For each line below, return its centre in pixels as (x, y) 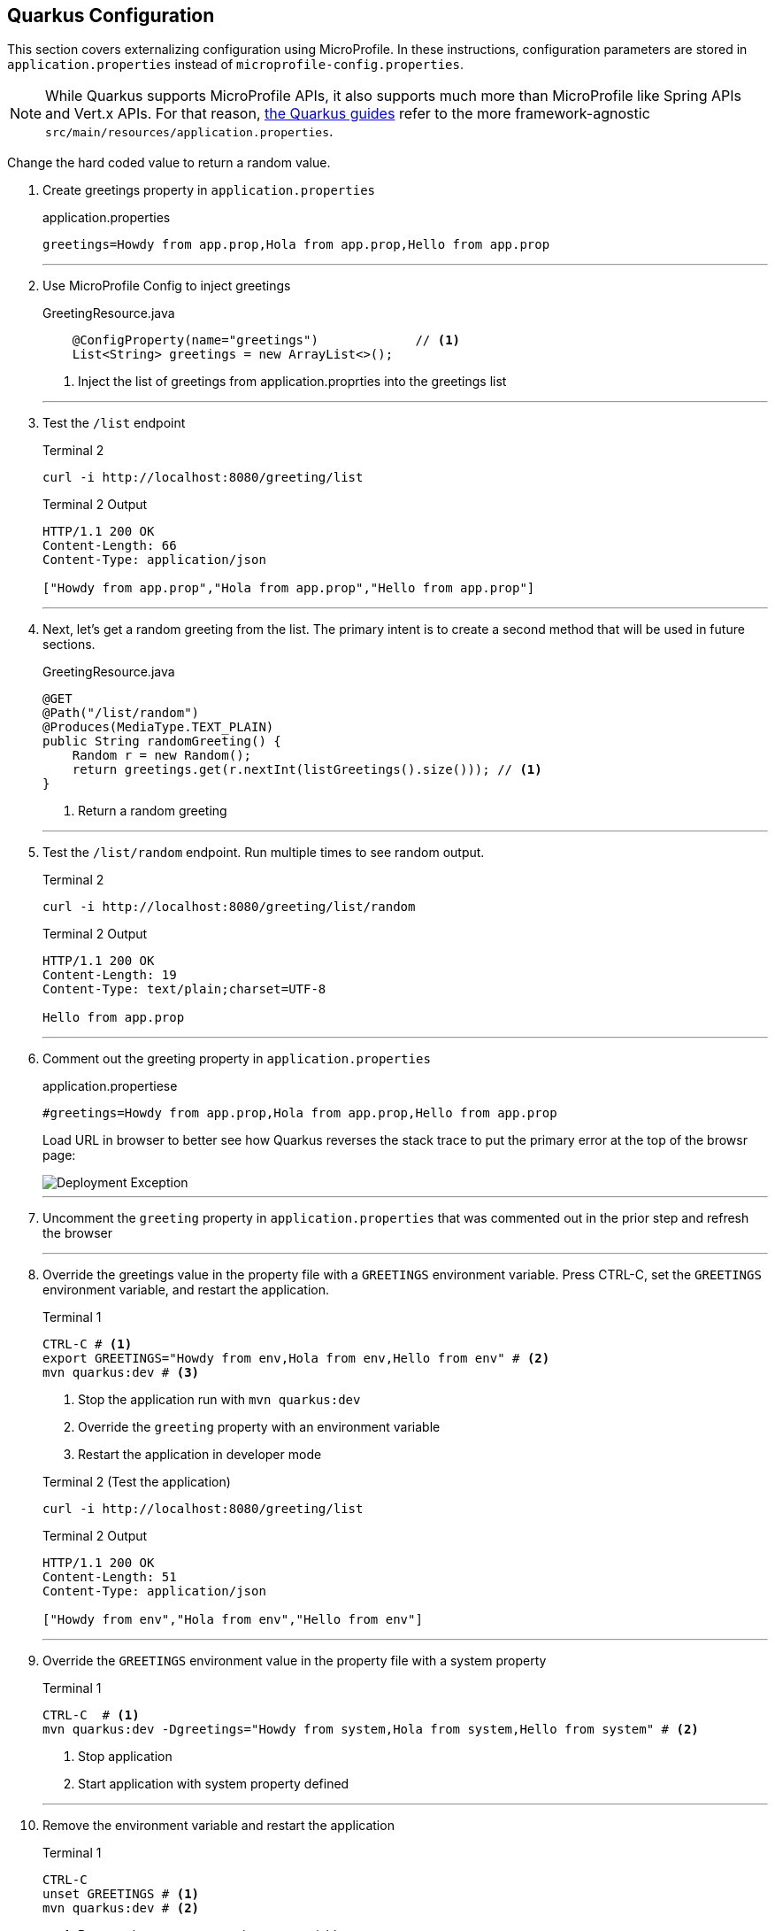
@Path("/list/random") (121, 713)
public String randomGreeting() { (162, 742)
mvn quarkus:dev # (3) (121, 1373)
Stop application (125, 1757)
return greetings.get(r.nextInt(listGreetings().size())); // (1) (307, 770)
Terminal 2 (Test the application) (137, 1482)
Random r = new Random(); (162, 756)
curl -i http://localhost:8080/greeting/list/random (229, 907)
